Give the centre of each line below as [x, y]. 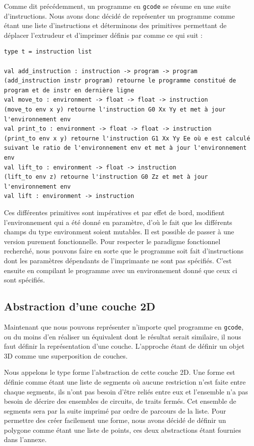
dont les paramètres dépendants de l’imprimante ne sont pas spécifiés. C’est [118, 260]
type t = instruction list [48, 52]
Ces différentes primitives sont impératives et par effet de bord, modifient [114, 212]
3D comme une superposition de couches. [66, 355]
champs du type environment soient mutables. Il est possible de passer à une [119, 232]
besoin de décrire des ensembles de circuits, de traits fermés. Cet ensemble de [120, 401]
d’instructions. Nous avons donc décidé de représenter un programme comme [119, 15]
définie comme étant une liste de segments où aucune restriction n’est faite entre [125, 381]
